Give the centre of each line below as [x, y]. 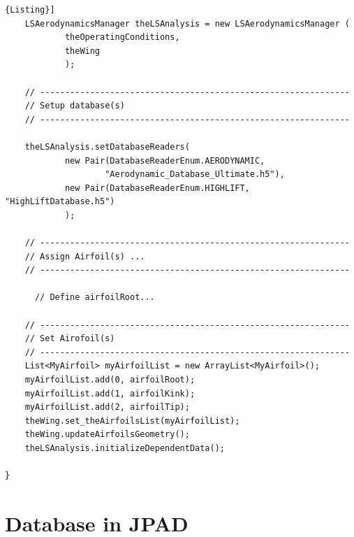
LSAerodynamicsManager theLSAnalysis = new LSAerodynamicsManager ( [187, 23]
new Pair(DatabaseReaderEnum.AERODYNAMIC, [165, 160]
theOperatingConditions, [122, 37]
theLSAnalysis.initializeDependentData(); [125, 448]
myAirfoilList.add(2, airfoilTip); [107, 407]
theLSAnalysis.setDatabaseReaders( [107, 146]
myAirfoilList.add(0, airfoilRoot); [110, 380]
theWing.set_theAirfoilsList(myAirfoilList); [132, 421]
